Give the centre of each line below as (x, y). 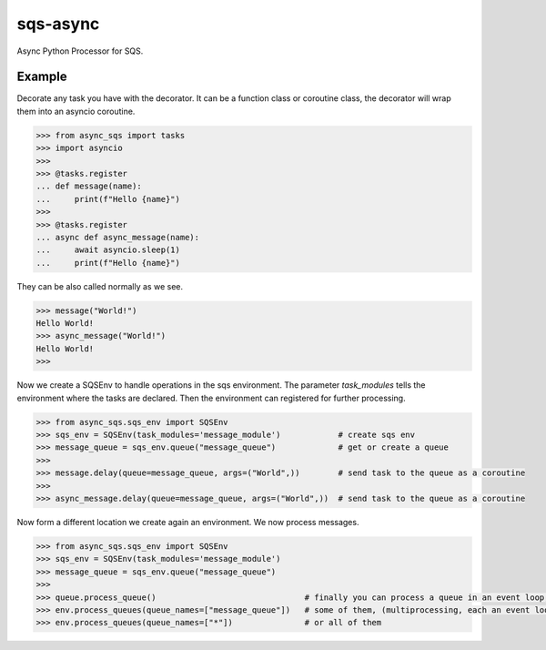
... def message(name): (89, 186)
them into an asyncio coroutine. (76, 111)
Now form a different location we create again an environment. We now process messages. (188, 522)
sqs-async (58, 24)
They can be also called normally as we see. (100, 286)
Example (42, 77)
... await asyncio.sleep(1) (108, 250)
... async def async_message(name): (118, 237)
